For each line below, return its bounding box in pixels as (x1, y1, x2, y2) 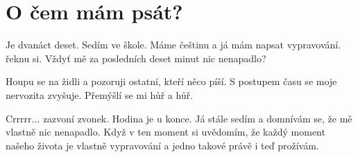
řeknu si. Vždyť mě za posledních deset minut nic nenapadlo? (6, 50, 266, 65)
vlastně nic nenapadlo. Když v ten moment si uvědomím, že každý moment (6, 124, 325, 139)
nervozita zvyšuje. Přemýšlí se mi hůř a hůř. (6, 87, 194, 102)
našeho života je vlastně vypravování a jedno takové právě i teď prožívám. (6, 138, 319, 152)
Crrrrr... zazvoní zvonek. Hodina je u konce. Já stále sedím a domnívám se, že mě (6, 111, 352, 125)
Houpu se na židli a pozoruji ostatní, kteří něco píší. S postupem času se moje (6, 74, 337, 89)
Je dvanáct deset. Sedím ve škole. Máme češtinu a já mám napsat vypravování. (6, 37, 341, 52)
